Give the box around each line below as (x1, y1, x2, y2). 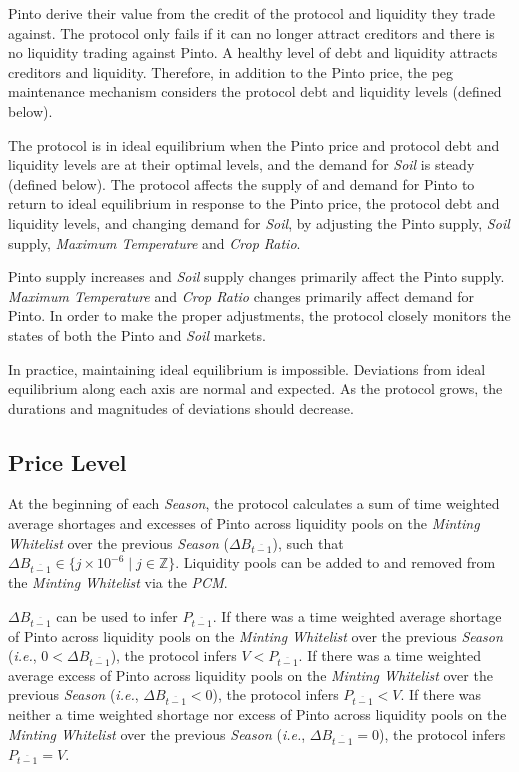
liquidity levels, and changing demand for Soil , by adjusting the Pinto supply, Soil (8, 212, 510, 233)
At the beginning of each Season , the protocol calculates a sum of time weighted (8, 493, 500, 514)
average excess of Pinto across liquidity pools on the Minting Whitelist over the (8, 664, 493, 685)
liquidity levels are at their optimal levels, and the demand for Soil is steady (8, 154, 475, 175)
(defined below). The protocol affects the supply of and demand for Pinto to (8, 173, 475, 194)
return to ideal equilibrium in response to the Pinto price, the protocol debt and (8, 193, 500, 214)
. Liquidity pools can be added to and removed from (175, 552, 496, 573)
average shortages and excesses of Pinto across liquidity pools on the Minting (8, 513, 480, 534)
